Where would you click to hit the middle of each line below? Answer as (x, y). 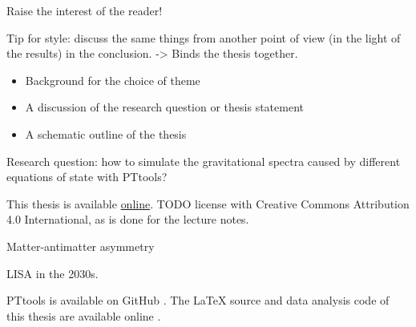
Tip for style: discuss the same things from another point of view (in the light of (204, 37)
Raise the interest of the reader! (85, 10)
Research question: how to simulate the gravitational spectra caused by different (204, 161)
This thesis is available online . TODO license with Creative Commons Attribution (208, 203)
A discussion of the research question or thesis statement (164, 107)
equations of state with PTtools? (87, 177)
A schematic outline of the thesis (106, 133)
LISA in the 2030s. (53, 273)
